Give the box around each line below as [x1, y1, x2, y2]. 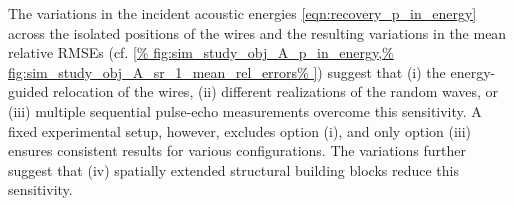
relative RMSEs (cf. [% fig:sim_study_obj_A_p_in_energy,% [8, 42, 394, 63]
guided [8, 81, 49, 102]
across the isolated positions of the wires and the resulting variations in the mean [8, 22, 507, 43]
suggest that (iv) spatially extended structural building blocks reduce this [8, 159, 459, 180]
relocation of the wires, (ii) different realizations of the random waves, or [53, 81, 499, 102]
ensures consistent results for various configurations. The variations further [8, 140, 466, 161]
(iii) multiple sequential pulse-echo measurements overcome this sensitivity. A [8, 100, 482, 121]
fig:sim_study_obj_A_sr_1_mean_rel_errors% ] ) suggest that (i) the [8, 61, 446, 82]
